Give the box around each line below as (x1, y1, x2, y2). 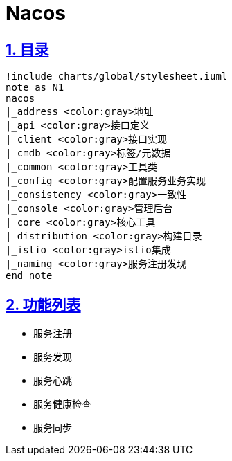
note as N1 (6, 82, 64, 93)
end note (6, 270, 53, 282)
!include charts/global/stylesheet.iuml (6, 71, 228, 82)
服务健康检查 (33, 398, 91, 410)
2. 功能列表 (6, 296, 81, 314)
